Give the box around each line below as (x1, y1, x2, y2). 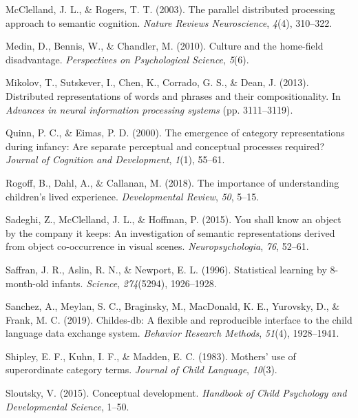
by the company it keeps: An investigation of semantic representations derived (6, 225, 335, 240)
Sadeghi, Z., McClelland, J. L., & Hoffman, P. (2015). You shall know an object (6, 212, 341, 227)
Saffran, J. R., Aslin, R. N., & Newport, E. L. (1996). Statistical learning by (6, 262, 327, 276)
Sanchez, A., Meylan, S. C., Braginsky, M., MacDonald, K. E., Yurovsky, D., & (6, 299, 340, 313)
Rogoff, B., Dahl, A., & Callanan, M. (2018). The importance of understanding (6, 175, 339, 189)
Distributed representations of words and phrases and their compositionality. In (6, 88, 341, 103)
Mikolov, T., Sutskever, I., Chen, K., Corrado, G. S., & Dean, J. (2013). (6, 75, 309, 90)
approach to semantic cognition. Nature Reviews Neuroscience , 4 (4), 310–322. (6, 15, 333, 30)
